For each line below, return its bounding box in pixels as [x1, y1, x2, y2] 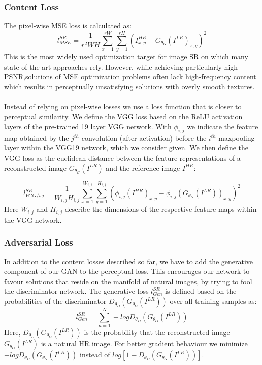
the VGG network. [4, 214, 62, 225]
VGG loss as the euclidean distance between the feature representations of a [4, 153, 241, 163]
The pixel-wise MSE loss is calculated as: [4, 20, 132, 31]
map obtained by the [4, 132, 69, 143]
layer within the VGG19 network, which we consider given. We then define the [4, 142, 249, 153]
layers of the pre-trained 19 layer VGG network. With [4, 121, 172, 132]
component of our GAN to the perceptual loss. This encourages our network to [4, 266, 250, 277]
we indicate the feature [187, 121, 258, 132]
